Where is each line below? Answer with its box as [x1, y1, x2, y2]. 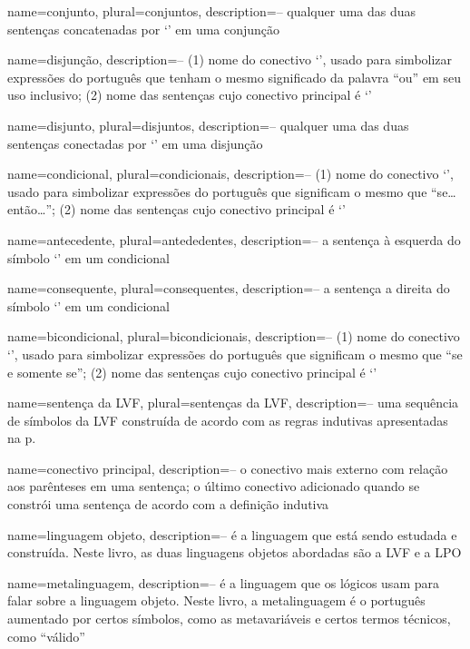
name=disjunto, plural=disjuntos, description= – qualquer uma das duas [7, 115, 409, 134]
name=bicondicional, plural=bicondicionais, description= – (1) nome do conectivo [7, 327, 460, 346]
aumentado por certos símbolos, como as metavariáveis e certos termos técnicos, [7, 609, 451, 628]
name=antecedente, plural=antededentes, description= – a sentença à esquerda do [7, 230, 461, 249]
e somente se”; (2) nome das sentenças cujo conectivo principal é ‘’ [7, 362, 377, 381]
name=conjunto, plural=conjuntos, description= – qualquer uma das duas [7, 2, 416, 20]
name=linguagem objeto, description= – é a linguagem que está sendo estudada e [7, 525, 457, 544]
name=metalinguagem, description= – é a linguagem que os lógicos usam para [7, 573, 439, 592]
